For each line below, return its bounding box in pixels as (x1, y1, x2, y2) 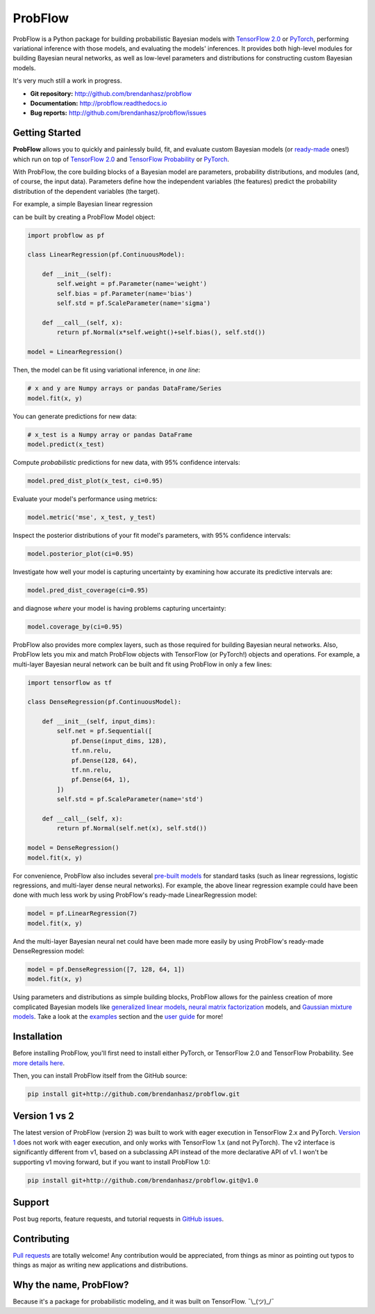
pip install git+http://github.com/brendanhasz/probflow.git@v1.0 (27, 1176, 258, 1184)
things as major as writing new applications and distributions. (12, 1261, 188, 1270)
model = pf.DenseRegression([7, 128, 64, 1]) (27, 966, 185, 974)
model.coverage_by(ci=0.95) (27, 623, 123, 630)
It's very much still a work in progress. (12, 76, 122, 85)
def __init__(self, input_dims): (42, 718, 156, 725)
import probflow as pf (27, 231, 105, 239)
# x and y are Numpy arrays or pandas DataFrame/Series (27, 384, 222, 393)
